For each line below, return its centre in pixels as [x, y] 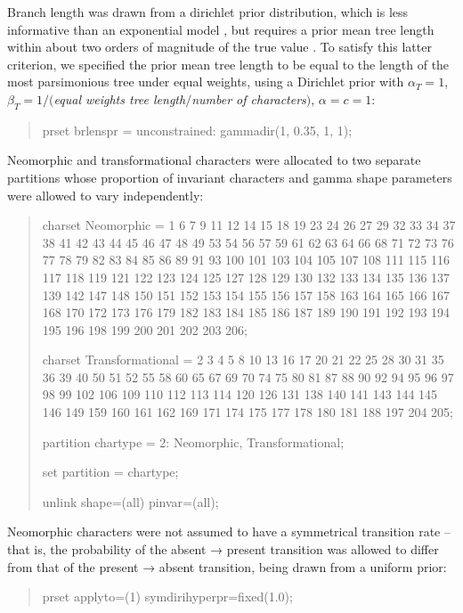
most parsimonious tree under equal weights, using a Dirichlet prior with [206, 82]
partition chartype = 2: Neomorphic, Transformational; [193, 441]
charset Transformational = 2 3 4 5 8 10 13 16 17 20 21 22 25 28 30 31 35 [243, 360]
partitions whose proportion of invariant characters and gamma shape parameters [230, 177]
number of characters [249, 98]
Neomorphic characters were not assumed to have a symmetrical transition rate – [229, 531]
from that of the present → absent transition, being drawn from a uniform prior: [227, 566]
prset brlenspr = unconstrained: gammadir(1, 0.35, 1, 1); [197, 130]
